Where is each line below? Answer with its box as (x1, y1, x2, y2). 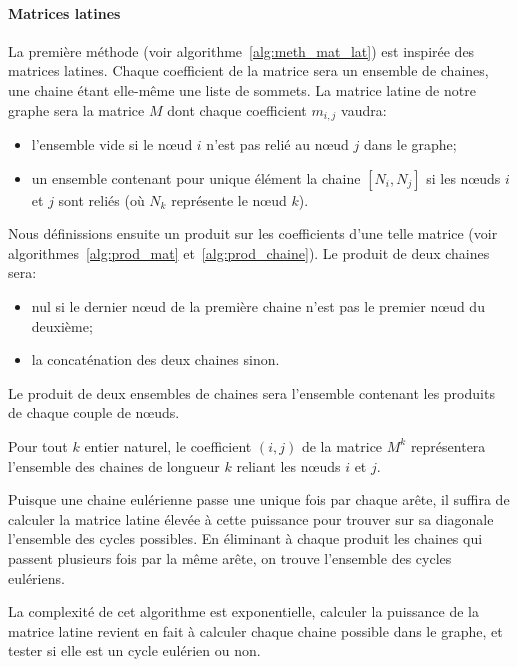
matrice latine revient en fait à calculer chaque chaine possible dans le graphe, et (8, 620, 503, 641)
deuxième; (31, 315, 93, 336)
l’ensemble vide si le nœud (31, 134, 193, 155)
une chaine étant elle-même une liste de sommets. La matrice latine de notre (8, 79, 476, 100)
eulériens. (8, 567, 65, 588)
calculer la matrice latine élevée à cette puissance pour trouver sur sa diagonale (8, 508, 494, 529)
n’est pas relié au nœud (206, 134, 349, 155)
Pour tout (8, 435, 68, 456)
